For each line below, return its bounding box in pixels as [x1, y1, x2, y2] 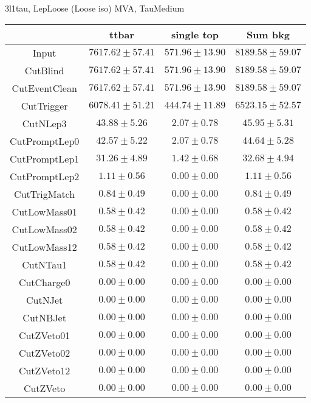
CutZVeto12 [18, 363, 70, 377]
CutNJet [26, 292, 63, 307]
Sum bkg [246, 27, 290, 41]
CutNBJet [22, 310, 66, 324]
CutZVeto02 [18, 345, 70, 360]
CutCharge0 [18, 275, 70, 289]
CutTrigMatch [14, 186, 75, 201]
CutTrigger [21, 98, 68, 113]
